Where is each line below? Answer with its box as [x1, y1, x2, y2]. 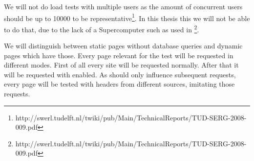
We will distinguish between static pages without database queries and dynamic [4, 41, 243, 51]
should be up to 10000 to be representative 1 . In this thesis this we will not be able [4, 11, 250, 23]
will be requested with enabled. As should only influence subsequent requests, [4, 69, 236, 79]
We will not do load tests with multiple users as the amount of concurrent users [4, 1, 243, 11]
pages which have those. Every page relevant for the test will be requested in [4, 50, 233, 60]
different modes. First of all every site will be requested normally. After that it [4, 60, 239, 70]
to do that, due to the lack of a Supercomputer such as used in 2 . [4, 23, 199, 34]
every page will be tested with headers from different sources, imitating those [4, 79, 235, 89]
